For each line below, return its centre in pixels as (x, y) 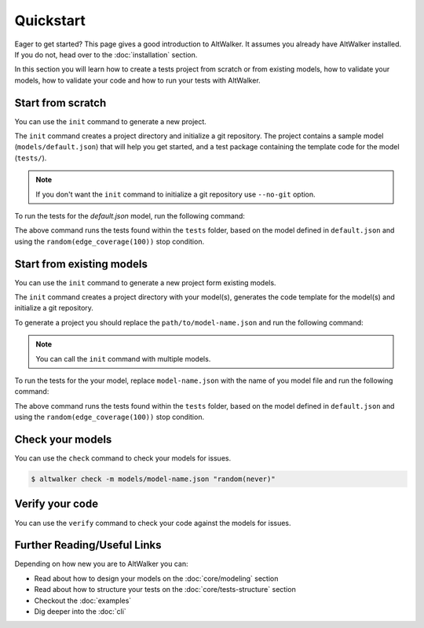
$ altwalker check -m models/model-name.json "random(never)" (153, 479)
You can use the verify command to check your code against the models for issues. (153, 523)
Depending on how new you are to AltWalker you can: (101, 564)
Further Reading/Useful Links (88, 545)
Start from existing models (81, 264)
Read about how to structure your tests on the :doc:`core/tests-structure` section (165, 589)
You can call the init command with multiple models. (123, 358)
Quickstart (50, 20)
